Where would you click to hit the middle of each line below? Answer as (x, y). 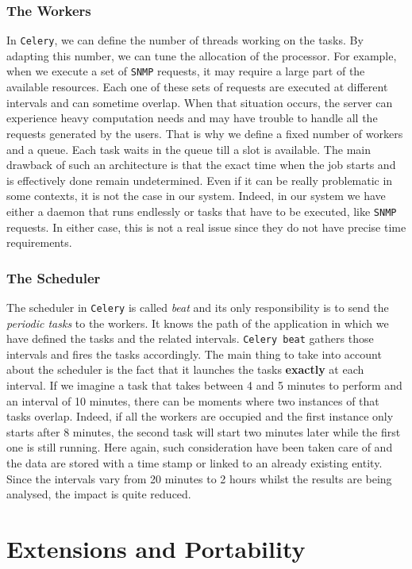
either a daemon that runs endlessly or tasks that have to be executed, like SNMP (202, 211)
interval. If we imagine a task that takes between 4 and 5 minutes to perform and (204, 385)
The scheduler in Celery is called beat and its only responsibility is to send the (198, 307)
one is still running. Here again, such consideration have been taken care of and (200, 447)
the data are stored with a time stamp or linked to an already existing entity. (194, 463)
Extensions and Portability (156, 548)
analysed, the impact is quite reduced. (99, 494)
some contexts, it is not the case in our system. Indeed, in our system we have (196, 196)
